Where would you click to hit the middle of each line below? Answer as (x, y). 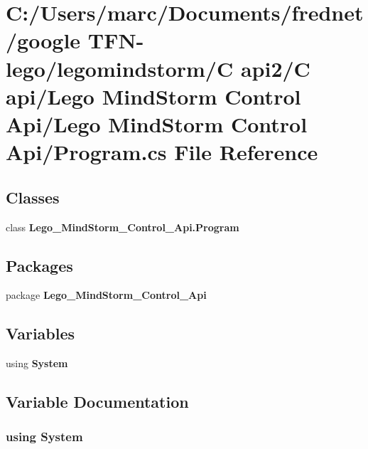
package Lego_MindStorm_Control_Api (106, 295)
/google (43, 40)
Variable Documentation (97, 402)
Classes (33, 197)
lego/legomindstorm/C (120, 68)
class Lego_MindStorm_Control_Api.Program (123, 227)
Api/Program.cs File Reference (162, 152)
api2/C (275, 68)
